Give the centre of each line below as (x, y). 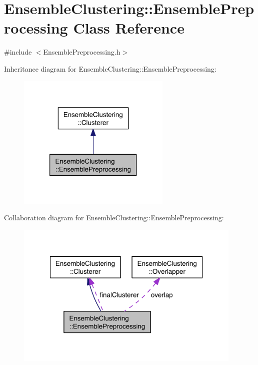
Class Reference (129, 28)
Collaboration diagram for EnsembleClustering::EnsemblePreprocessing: (114, 218)
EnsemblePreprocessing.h (82, 52)
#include (18, 52)
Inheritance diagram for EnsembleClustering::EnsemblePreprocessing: (110, 68)
